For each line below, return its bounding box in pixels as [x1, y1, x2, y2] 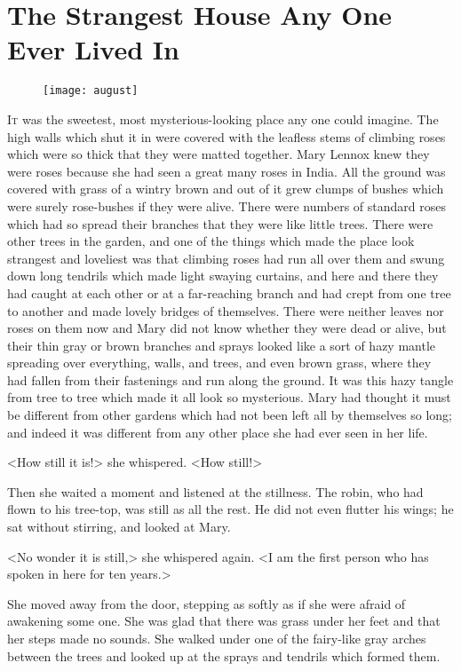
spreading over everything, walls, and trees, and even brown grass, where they [7, 353, 432, 372]
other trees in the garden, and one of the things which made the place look [7, 232, 415, 250]
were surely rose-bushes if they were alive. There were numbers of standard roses [7, 196, 447, 215]
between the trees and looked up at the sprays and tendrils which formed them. [7, 646, 441, 665]
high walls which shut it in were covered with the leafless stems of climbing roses [7, 127, 446, 146]
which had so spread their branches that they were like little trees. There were [7, 214, 433, 233]
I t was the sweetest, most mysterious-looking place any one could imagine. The [7, 109, 439, 128]
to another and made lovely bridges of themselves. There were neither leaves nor [7, 301, 444, 320]
